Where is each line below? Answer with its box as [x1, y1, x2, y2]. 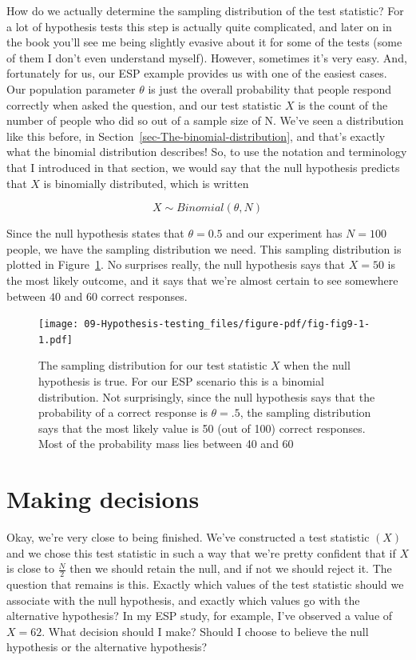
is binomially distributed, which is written [43, 174, 249, 191]
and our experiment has [226, 225, 343, 242]
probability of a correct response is [38, 404, 208, 421]
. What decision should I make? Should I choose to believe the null [42, 622, 369, 639]
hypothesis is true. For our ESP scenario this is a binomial [38, 373, 324, 389]
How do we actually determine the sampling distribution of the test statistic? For [6, 2, 404, 18]
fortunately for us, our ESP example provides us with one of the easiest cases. [6, 65, 387, 82]
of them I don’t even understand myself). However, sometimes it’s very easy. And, [6, 49, 407, 66]
